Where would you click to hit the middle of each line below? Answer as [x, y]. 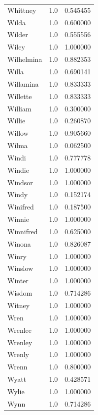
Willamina [23, 83]
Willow [18, 133]
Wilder [18, 34]
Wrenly [18, 354]
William [19, 108]
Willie [16, 121]
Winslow [20, 268]
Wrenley [20, 342]
